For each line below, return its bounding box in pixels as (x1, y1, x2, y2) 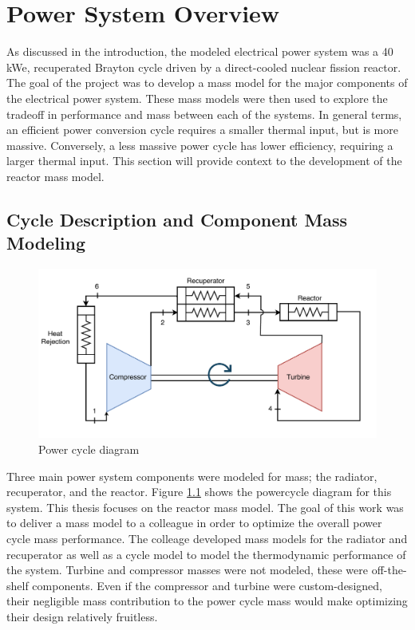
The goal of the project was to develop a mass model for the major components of (6, 74, 408, 91)
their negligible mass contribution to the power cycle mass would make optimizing (6, 593, 408, 609)
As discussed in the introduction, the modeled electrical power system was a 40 (6, 43, 393, 60)
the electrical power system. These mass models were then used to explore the (6, 89, 388, 106)
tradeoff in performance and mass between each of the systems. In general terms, (6, 105, 402, 122)
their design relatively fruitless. (6, 608, 158, 624)
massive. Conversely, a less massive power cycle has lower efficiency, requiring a (6, 136, 393, 153)
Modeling (6, 230, 86, 255)
